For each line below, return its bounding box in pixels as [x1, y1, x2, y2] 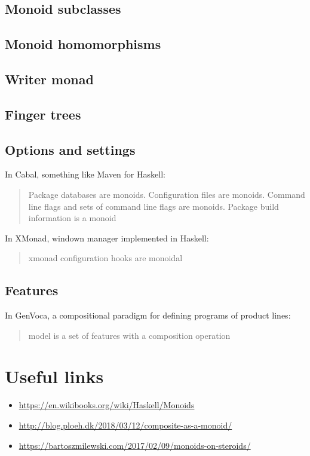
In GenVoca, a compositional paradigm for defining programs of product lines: [5, 309, 291, 322]
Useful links [5, 364, 104, 388]
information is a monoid [28, 212, 116, 224]
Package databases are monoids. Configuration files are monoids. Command [28, 188, 305, 200]
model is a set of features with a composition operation [28, 329, 231, 341]
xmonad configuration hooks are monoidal [28, 252, 183, 264]
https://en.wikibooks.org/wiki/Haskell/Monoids [19, 399, 195, 411]
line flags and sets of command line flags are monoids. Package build [28, 200, 279, 212]
